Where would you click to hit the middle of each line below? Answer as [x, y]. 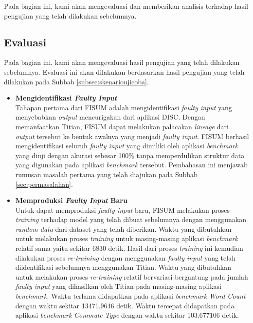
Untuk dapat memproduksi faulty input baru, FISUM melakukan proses [122, 210]
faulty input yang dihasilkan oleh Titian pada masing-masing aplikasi [118, 286]
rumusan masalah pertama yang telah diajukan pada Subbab [106, 174]
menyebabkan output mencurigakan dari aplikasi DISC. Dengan [110, 117]
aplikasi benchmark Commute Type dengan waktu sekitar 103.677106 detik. [127, 315]
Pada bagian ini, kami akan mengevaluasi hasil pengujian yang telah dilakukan [122, 62]
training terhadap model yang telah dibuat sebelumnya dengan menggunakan [131, 219]
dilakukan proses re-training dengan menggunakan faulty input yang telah [125, 257]
